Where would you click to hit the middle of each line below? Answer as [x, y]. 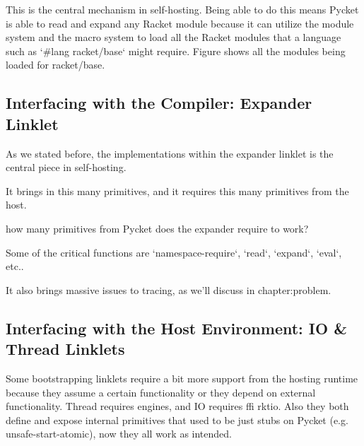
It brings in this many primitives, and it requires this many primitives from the [177, 190]
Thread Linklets [65, 349]
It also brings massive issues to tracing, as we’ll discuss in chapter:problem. [169, 289]
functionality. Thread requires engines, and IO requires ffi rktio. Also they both [177, 406]
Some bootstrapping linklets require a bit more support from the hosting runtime [182, 378]
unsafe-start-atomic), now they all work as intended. [119, 434]
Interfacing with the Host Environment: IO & [176, 328]
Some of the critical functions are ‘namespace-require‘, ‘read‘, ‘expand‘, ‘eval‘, [174, 252]
